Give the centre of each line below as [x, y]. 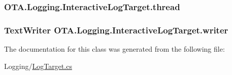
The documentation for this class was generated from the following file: [114, 49]
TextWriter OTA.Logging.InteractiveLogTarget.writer [116, 30]
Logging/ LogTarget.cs [38, 66]
